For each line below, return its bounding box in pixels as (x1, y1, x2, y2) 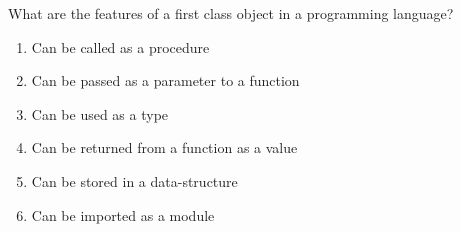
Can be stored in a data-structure (31, 170, 238, 191)
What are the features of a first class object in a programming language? (8, 3, 454, 23)
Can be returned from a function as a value (31, 137, 298, 158)
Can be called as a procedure (31, 36, 210, 57)
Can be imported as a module (31, 204, 215, 225)
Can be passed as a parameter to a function (31, 70, 300, 91)
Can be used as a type (31, 103, 169, 124)
